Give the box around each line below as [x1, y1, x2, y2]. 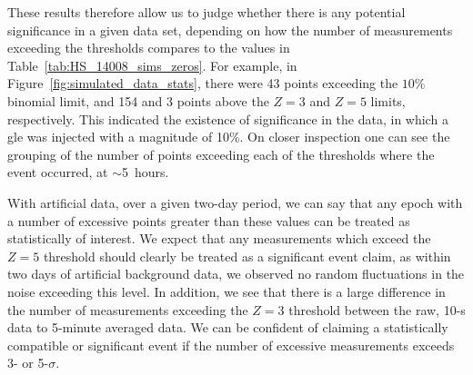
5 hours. [122, 163, 169, 182]
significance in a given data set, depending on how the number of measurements [7, 20, 453, 39]
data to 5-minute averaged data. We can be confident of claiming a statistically [7, 318, 448, 337]
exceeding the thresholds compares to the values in [7, 38, 290, 57]
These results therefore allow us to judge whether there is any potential [7, 3, 406, 21]
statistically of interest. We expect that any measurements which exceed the [7, 229, 431, 248]
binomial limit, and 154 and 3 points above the [7, 91, 269, 110]
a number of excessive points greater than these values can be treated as [7, 211, 410, 230]
